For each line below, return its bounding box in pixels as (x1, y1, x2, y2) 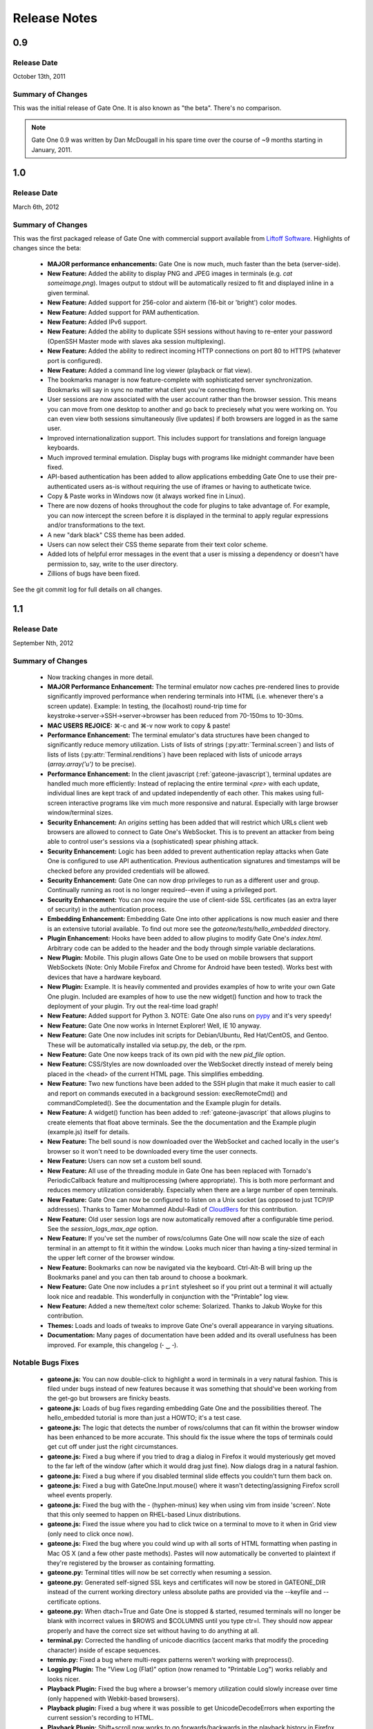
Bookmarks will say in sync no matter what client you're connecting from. (47, 385, 257, 394)
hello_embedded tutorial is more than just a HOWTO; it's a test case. (47, 1414, 242, 1422)
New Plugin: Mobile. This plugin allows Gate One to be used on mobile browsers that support (47, 954, 314, 962)
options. (77, 1598, 102, 1606)
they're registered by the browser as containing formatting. (47, 1559, 216, 1567)
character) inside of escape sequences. (47, 1646, 161, 1654)
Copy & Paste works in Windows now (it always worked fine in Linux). (47, 492, 245, 501)
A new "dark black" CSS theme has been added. (47, 530, 186, 539)
